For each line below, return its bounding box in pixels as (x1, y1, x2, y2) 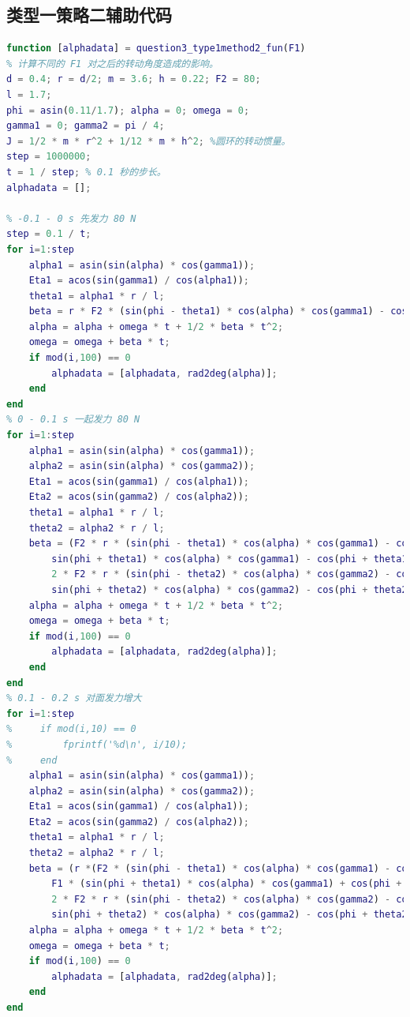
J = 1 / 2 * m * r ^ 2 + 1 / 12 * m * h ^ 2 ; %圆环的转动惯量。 (6, 135, 291, 147)
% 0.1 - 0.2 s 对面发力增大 (6, 692, 142, 704)
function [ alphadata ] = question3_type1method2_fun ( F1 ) (6, 43, 306, 54)
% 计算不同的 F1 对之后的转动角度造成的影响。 (6, 58, 218, 69)
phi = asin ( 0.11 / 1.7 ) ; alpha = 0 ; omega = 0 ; (6, 104, 250, 116)
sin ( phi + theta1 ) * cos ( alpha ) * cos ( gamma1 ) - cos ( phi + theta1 (51, 553, 408, 565)
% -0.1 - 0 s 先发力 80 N (6, 212, 136, 224)
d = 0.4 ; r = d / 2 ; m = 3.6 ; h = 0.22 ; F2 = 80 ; (6, 73, 261, 85)
